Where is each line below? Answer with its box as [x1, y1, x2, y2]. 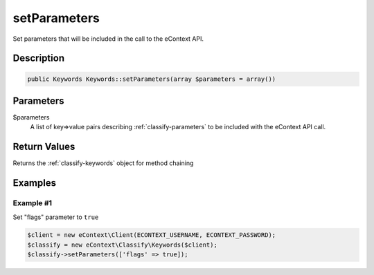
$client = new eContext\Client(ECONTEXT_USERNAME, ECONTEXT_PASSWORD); [27, 231, 276, 239]
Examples [12, 177, 57, 189]
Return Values [12, 141, 75, 153]
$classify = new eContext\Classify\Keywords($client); [27, 240, 217, 249]
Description [12, 53, 65, 64]
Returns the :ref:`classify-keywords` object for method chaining [12, 159, 194, 167]
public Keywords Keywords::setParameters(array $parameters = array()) [27, 75, 276, 83]
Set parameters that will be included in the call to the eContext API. [12, 35, 204, 43]
